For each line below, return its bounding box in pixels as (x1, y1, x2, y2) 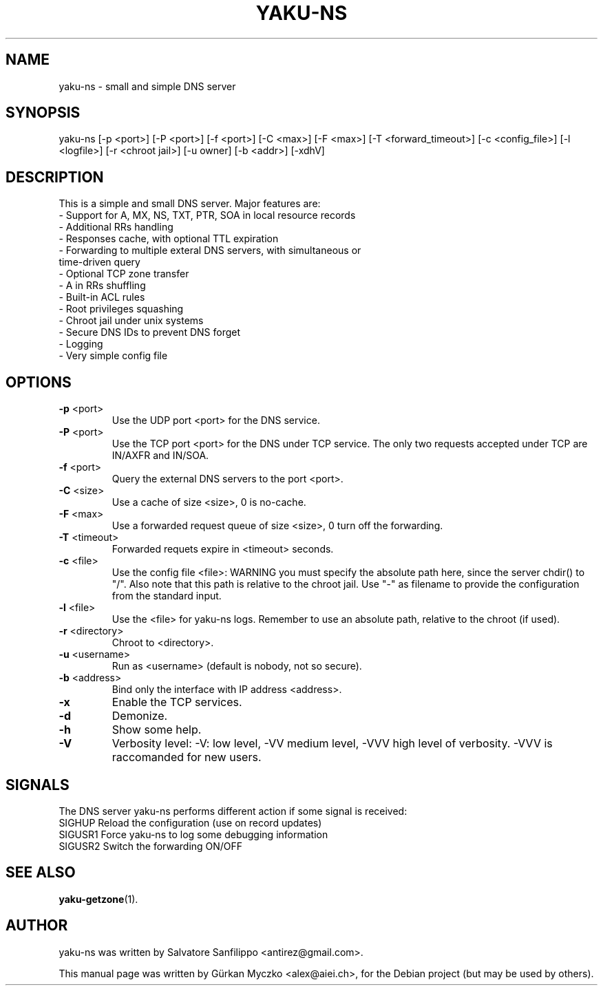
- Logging (59, 338, 103, 350)
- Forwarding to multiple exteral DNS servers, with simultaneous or (59, 244, 361, 257)
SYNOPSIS (6, 104, 81, 122)
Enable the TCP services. (112, 695, 242, 710)
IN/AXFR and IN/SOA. (112, 449, 209, 462)
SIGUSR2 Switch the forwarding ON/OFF (59, 840, 243, 852)
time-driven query (59, 256, 140, 268)
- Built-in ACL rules (59, 291, 145, 303)
